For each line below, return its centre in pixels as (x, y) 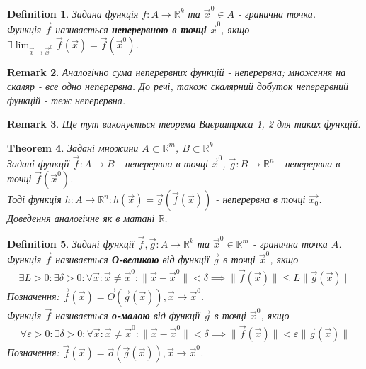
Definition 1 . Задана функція (73, 13)
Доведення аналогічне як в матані (81, 218)
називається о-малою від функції (128, 315)
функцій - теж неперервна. (67, 100)
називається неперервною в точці (131, 29)
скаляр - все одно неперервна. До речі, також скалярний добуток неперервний (178, 86)
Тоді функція (34, 199)
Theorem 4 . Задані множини (73, 147)
